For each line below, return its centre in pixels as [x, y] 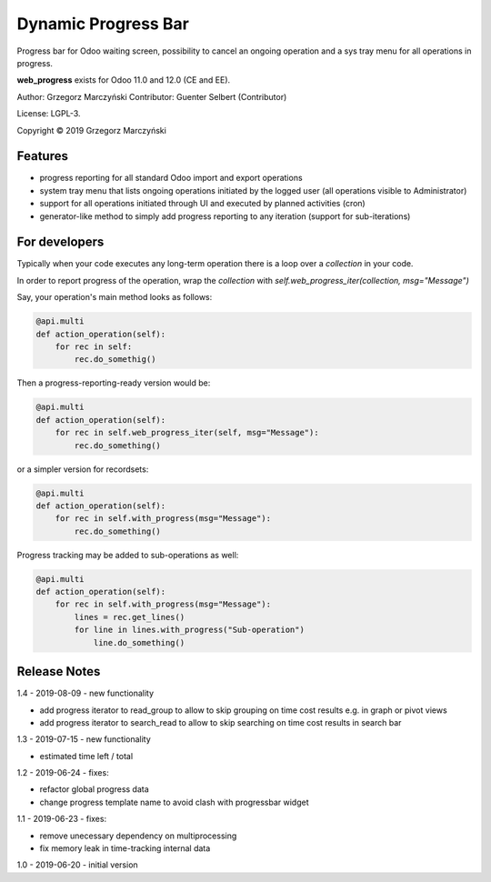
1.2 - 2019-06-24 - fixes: [63, 773]
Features [42, 156]
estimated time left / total [86, 756]
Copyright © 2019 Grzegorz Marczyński [92, 130]
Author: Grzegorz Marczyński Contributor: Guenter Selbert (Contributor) [152, 96]
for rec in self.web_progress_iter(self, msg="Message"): [187, 433]
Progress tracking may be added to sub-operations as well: [128, 555]
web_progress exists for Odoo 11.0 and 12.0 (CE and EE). [124, 80]
